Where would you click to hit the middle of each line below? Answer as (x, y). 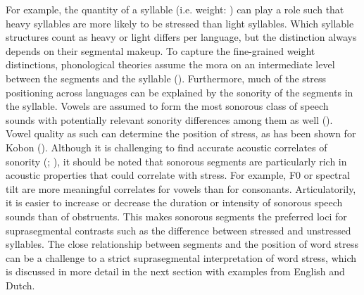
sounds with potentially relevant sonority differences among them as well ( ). (169, 119)
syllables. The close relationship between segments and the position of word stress (182, 244)
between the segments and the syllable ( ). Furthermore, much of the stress (166, 78)
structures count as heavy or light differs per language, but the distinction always (181, 37)
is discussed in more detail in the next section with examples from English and (175, 271)
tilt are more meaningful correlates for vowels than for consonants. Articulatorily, (181, 188)
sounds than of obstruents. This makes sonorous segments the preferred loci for (176, 216)
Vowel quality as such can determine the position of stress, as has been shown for (181, 133)
